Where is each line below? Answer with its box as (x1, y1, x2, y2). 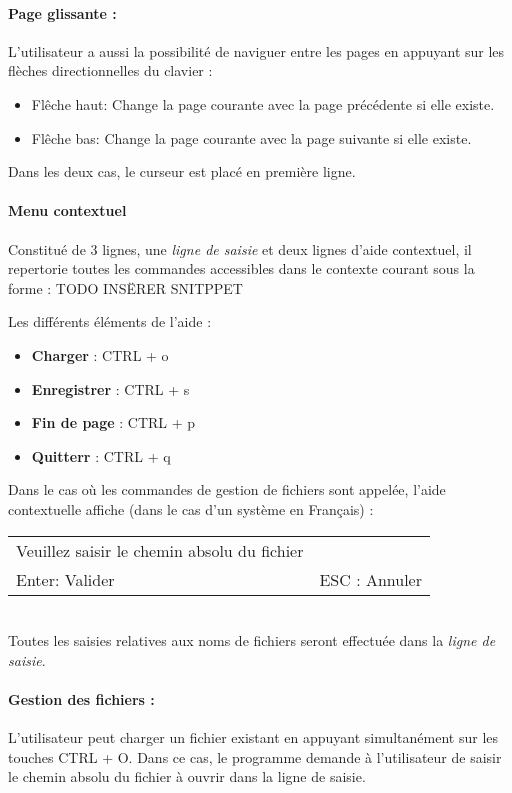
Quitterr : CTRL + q (31, 445, 171, 466)
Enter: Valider (16, 567, 115, 591)
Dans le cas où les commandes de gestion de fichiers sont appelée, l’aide (8, 479, 446, 500)
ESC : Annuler (319, 567, 422, 591)
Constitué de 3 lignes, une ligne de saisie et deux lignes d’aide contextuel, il (8, 238, 472, 259)
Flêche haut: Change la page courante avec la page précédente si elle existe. (31, 93, 495, 114)
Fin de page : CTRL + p (31, 412, 196, 433)
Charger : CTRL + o (31, 344, 169, 365)
